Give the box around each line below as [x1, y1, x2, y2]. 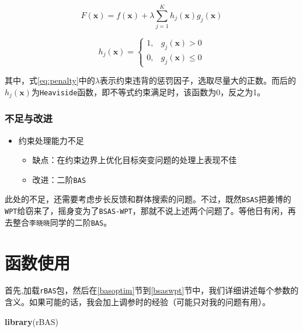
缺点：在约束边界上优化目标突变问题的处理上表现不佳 [32, 154, 237, 166]
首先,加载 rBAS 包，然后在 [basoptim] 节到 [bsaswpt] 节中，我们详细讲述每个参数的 [5, 284, 299, 296]
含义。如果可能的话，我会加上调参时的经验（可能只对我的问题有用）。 [5, 296, 270, 308]
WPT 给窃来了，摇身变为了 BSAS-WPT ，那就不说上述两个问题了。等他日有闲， [5, 205, 288, 217]
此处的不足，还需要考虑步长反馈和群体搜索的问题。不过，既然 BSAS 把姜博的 [5, 193, 291, 205]
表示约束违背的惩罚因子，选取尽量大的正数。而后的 [99, 74, 296, 87]
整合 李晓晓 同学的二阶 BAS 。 [12, 216, 112, 228]
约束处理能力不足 [18, 134, 84, 146]
